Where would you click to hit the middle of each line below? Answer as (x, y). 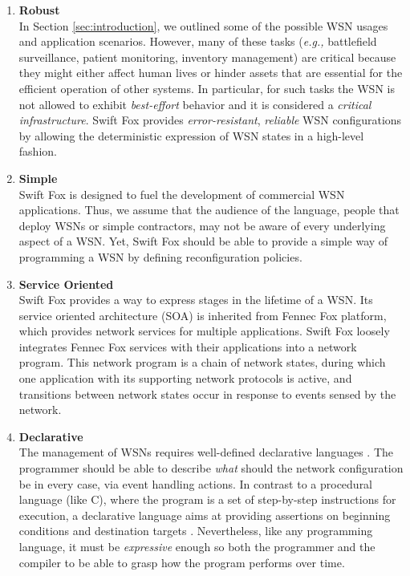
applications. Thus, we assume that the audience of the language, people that (209, 210)
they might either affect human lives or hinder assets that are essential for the (211, 73)
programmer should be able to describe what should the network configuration (211, 468)
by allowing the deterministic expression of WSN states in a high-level (191, 135)
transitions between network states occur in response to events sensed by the (207, 393)
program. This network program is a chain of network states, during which (202, 362)
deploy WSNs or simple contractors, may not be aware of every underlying (202, 225)
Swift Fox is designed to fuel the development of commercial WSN (182, 194)
